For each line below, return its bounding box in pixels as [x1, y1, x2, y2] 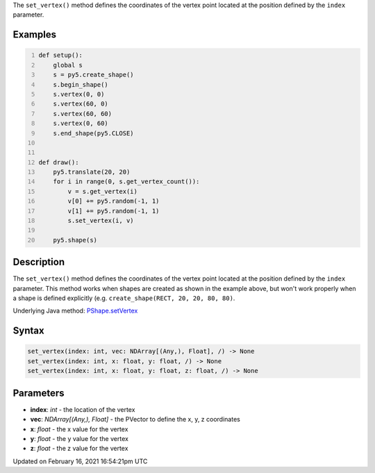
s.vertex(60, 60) [53, 110, 112, 117]
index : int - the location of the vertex [30, 405, 135, 413]
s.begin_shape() [53, 81, 109, 88]
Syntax [12, 325, 44, 337]
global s [53, 61, 83, 69]
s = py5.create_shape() [53, 71, 135, 79]
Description [12, 256, 65, 268]
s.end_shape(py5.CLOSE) [53, 129, 135, 137]
